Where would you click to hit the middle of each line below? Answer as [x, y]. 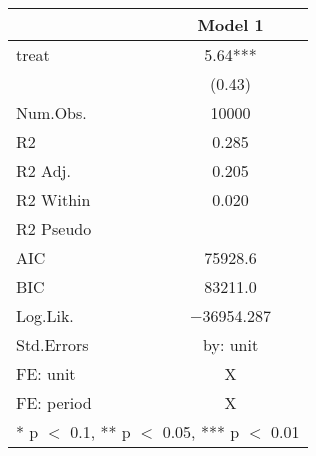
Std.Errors [52, 344]
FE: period [54, 402]
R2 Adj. [43, 170]
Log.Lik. [45, 315]
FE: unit [46, 373]
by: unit [230, 344]
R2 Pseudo [54, 228]
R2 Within [53, 199]
